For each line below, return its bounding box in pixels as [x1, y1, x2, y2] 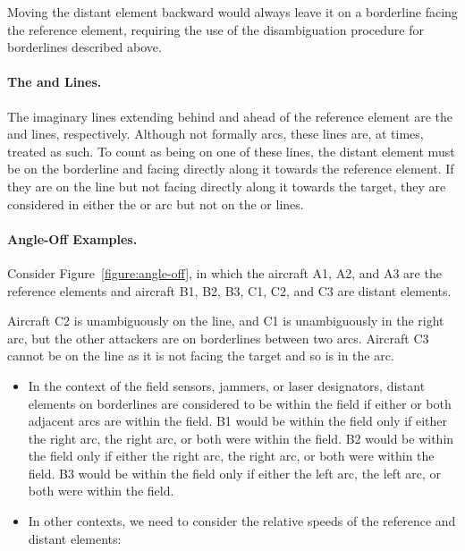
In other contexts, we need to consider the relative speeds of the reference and [28, 512, 456, 530]
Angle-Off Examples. [7, 229, 138, 248]
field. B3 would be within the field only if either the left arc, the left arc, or [28, 463, 441, 482]
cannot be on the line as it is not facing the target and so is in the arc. [7, 346, 394, 365]
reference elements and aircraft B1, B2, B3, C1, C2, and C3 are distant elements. [7, 281, 452, 300]
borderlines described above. [7, 38, 162, 56]
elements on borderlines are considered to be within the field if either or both [28, 394, 452, 412]
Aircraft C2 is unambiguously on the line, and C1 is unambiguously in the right [7, 311, 444, 330]
